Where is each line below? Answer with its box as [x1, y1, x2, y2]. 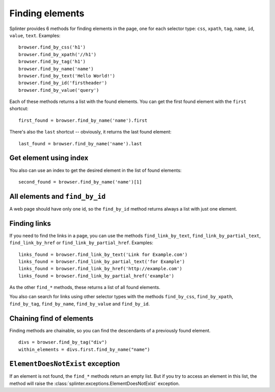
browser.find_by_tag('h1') [18, 59, 86, 65]
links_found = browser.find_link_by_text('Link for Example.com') [18, 251, 188, 257]
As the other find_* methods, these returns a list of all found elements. [9, 284, 160, 291]
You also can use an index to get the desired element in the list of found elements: [9, 167, 182, 173]
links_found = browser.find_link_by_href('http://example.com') [18, 266, 183, 272]
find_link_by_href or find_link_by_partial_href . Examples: [9, 240, 154, 246]
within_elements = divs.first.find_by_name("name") [18, 347, 150, 352]
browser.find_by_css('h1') [18, 44, 86, 50]
